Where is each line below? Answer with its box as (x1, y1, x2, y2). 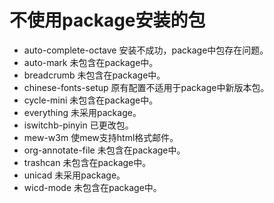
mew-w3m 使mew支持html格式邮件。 (23, 131, 179, 143)
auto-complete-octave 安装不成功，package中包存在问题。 (23, 44, 269, 56)
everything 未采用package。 (23, 106, 142, 118)
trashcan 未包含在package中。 (23, 156, 152, 168)
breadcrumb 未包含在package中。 (23, 69, 166, 81)
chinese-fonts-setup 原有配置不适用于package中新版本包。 (23, 81, 270, 93)
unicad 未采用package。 (23, 169, 126, 181)
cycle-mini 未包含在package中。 (23, 94, 159, 106)
